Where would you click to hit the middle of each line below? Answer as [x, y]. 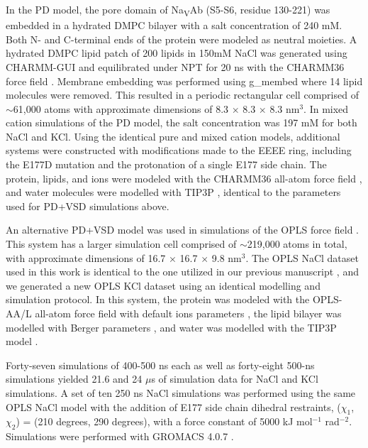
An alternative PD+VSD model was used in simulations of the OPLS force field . [182, 230]
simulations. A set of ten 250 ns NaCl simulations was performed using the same [181, 392]
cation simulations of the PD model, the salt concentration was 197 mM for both [182, 122]
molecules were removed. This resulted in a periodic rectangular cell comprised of [182, 95]
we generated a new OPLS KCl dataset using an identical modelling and [163, 285]
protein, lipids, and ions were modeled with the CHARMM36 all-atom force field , [184, 178]
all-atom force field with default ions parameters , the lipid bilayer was [188, 313]
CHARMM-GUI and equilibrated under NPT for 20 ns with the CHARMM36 [175, 66]
